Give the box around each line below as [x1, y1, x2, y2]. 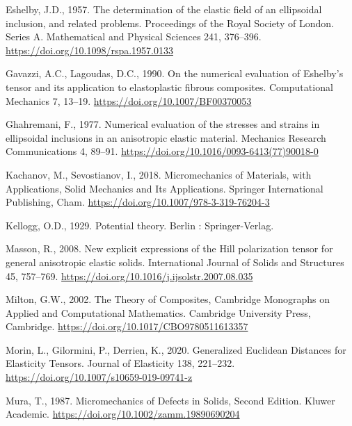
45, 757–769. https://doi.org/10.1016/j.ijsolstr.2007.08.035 [6, 268, 253, 283]
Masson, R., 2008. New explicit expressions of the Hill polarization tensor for [6, 241, 333, 256]
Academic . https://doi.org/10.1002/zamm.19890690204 [6, 407, 240, 421]
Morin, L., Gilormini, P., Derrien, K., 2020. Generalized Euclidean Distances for [6, 342, 346, 357]
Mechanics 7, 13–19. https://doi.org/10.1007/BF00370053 [6, 93, 252, 108]
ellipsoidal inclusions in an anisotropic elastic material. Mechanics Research [6, 130, 326, 145]
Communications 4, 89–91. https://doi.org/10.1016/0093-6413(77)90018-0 [6, 144, 319, 158]
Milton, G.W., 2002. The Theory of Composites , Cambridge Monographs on [6, 292, 330, 306]
